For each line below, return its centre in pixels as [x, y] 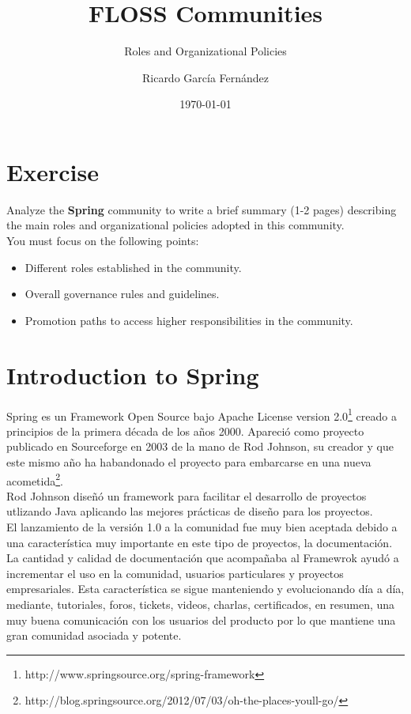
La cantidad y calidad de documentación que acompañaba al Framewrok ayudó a [203, 558]
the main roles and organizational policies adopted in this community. [175, 225]
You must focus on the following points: [103, 241]
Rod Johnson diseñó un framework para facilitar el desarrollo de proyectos [187, 495]
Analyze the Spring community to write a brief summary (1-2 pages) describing [202, 209]
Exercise [53, 171]
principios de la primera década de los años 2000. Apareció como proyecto [185, 431]
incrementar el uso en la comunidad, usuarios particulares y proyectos [175, 573]
